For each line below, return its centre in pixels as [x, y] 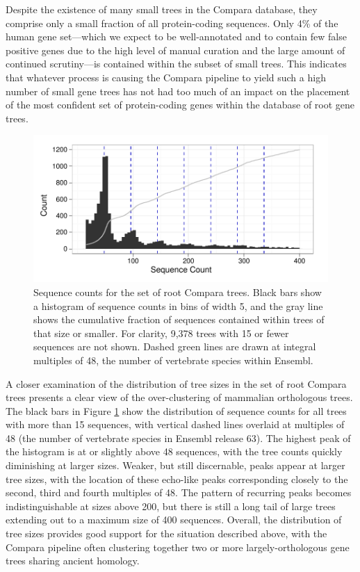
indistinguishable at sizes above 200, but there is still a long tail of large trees [171, 506]
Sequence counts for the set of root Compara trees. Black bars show [178, 292]
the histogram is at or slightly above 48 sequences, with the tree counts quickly [174, 451]
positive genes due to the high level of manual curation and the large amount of [175, 50]
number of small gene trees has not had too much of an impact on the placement [178, 91]
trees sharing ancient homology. [73, 561]
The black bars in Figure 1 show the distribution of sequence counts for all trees [176, 410]
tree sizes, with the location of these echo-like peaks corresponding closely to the [177, 479]
